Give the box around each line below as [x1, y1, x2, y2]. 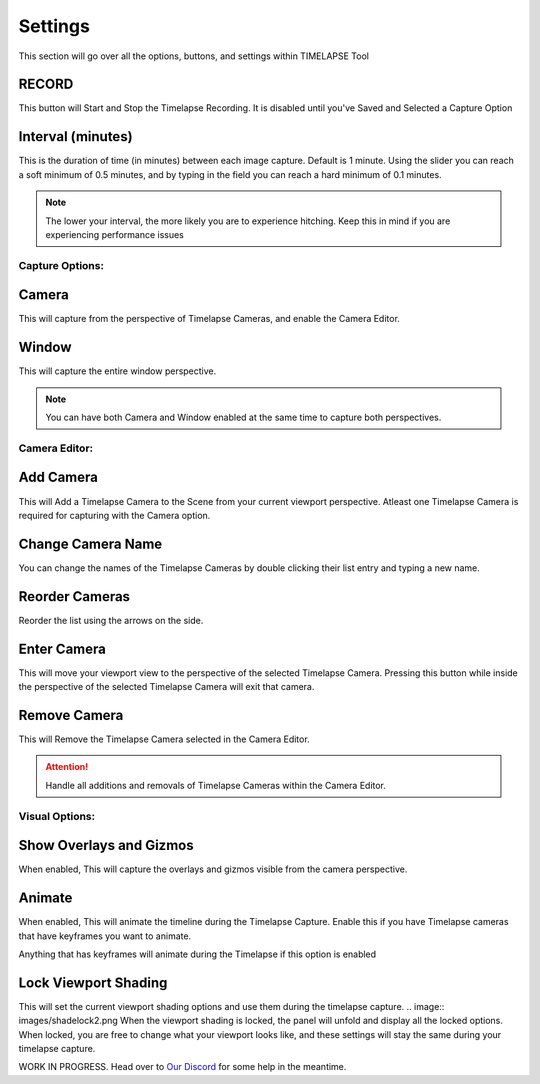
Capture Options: [18, 258, 105, 272]
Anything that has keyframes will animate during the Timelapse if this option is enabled [18, 948, 377, 960]
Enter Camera [18, 640, 107, 657]
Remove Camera [18, 706, 124, 724]
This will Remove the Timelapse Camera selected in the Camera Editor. [18, 733, 310, 745]
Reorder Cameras [18, 588, 130, 605]
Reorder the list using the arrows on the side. [18, 614, 204, 626]
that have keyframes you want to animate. [18, 930, 192, 942]
